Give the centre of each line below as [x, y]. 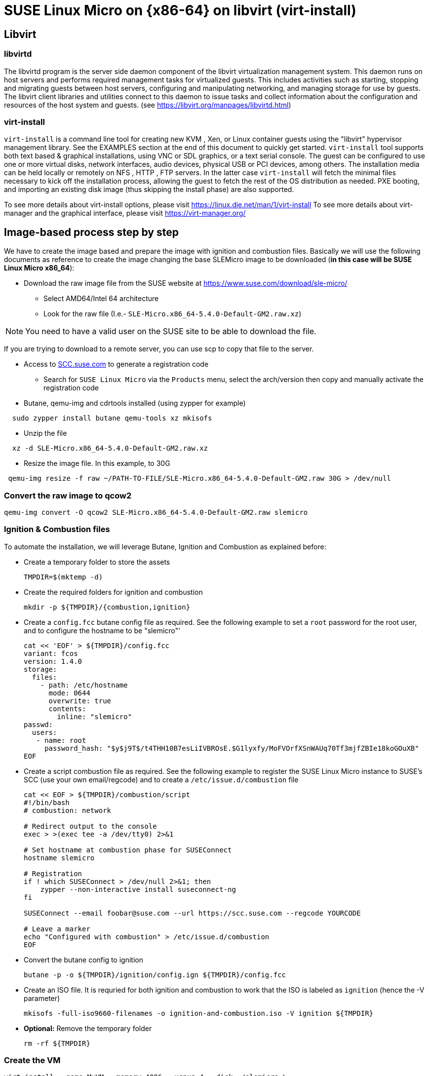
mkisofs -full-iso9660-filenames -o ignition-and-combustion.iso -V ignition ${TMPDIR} [199, 1013]
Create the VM [32, 1060]
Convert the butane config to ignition [83, 960]
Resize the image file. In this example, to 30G [97, 463]
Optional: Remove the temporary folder [88, 1028]
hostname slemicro [59, 858]
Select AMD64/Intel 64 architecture [101, 299]
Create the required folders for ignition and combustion [113, 592]
